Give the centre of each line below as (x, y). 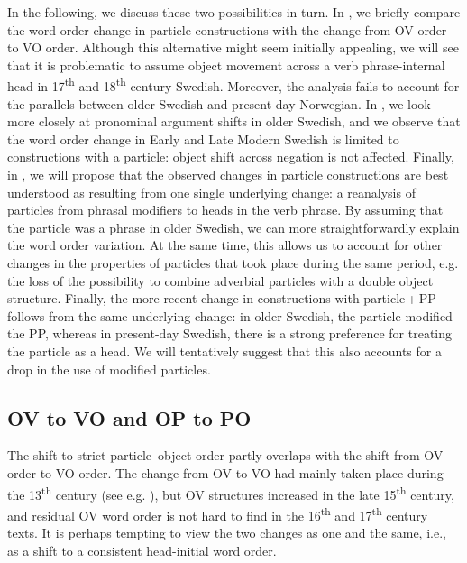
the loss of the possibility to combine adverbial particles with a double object (220, 280)
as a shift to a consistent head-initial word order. (142, 550)
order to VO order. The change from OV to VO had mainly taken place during (225, 472)
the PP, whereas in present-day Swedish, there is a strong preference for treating (230, 333)
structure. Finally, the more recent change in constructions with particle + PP (222, 298)
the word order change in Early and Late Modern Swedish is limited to (203, 138)
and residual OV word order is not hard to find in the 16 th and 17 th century (218, 513)
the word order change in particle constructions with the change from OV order (227, 29)
